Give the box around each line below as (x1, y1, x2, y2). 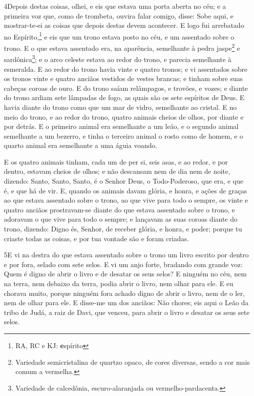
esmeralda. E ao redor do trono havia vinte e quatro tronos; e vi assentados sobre (4, 63, 248, 74)
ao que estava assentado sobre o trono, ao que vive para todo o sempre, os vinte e (4, 195, 248, 205)
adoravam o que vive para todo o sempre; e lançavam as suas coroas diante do (4, 214, 238, 224)
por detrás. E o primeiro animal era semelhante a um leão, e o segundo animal (4, 121, 239, 131)
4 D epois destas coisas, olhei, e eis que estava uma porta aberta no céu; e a (4, 1, 226, 11)
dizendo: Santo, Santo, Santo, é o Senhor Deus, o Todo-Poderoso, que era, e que (4, 176, 243, 186)
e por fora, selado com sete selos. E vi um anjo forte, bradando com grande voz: (4, 259, 243, 269)
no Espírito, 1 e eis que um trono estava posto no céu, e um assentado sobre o (4, 30, 234, 42)
